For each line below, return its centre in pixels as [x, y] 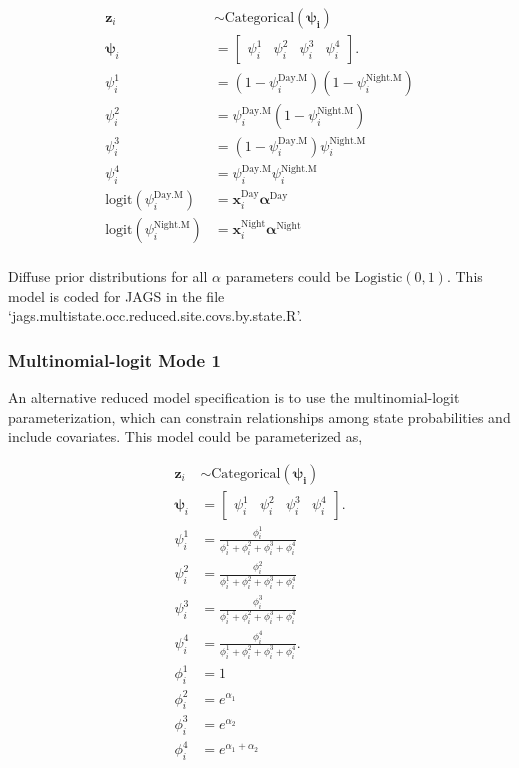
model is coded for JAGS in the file [116, 295]
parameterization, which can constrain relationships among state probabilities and [259, 416]
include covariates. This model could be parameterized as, [185, 436]
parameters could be [287, 276]
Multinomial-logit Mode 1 [114, 359]
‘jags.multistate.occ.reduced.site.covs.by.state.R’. [155, 315]
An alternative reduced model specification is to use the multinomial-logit [234, 397]
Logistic [378, 278]
